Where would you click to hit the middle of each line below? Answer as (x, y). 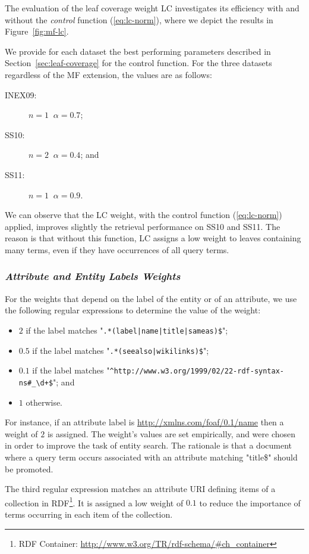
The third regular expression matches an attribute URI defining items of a (140, 489)
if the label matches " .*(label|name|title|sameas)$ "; (127, 330)
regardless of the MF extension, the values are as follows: (108, 74)
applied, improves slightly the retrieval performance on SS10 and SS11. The (143, 226)
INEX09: (21, 94)
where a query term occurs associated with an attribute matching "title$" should (151, 457)
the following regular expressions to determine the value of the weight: (133, 310)
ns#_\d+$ (36, 383)
